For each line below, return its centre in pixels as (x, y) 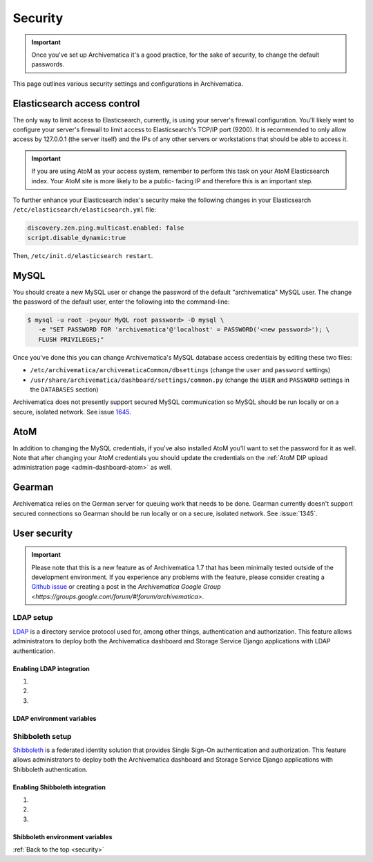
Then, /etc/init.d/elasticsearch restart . (83, 255)
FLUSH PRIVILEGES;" (71, 339)
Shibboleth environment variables (63, 836)
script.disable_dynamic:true (77, 238)
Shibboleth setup (42, 736)
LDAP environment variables (55, 718)
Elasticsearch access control (76, 103)
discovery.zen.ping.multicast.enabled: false (106, 228)
